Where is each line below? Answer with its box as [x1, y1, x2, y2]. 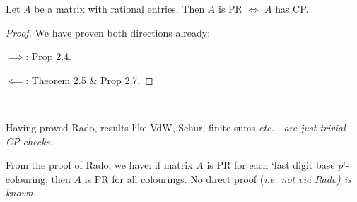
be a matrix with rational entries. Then [34, 1, 205, 16]
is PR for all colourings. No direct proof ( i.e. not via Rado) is [84, 171, 351, 186]
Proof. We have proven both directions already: [6, 25, 211, 40]
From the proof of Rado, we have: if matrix [6, 158, 193, 172]
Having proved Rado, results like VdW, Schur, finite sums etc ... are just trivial [6, 119, 346, 134]
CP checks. [6, 133, 53, 148]
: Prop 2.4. [25, 49, 71, 64]
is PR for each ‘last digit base [206, 158, 335, 172]
